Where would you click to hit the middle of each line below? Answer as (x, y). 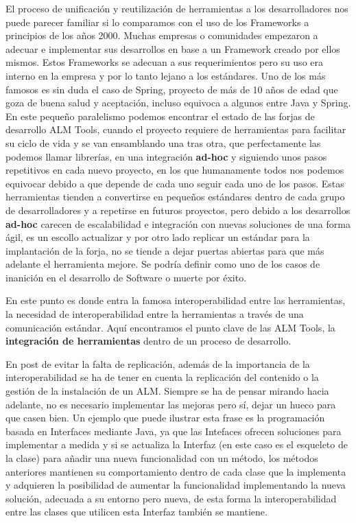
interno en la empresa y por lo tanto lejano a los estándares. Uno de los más (166, 75)
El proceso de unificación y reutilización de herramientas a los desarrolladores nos (177, 8)
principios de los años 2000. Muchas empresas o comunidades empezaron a (162, 35)
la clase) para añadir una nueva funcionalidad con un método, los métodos (162, 458)
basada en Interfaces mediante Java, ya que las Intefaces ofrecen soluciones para (174, 431)
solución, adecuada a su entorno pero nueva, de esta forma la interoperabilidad (171, 498)
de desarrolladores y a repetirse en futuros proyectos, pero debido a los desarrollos (178, 210)
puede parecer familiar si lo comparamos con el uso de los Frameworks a (157, 22)
